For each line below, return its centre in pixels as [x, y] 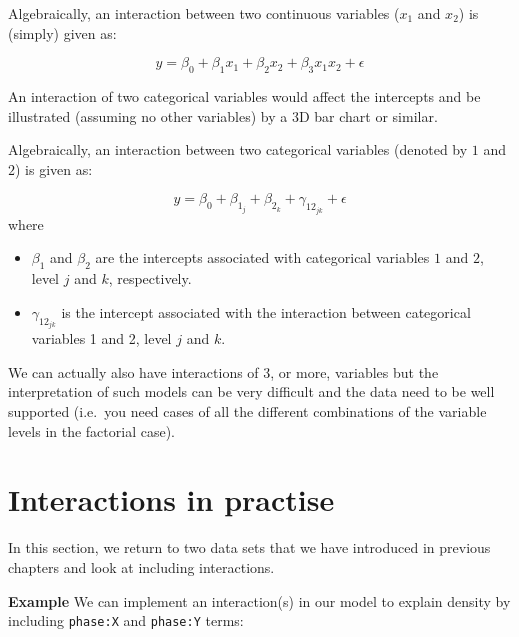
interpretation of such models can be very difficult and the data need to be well [251, 391]
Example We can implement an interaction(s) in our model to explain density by [259, 600]
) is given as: [54, 168]
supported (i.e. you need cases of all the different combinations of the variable [247, 411]
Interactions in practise [171, 499]
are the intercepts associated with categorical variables [262, 257]
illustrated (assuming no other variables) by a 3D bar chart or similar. [223, 115]
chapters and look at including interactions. [141, 566]
